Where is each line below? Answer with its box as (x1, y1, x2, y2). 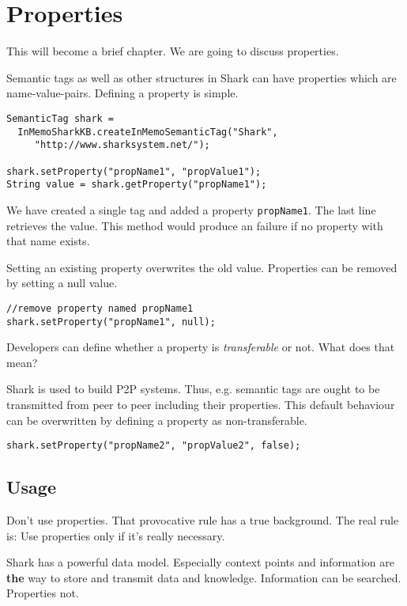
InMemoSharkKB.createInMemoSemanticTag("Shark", (17, 126, 278, 138)
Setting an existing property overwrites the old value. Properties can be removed (6, 259, 398, 275)
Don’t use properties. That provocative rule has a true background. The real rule (6, 512, 399, 528)
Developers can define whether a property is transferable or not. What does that (6, 339, 395, 355)
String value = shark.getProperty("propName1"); (6, 179, 267, 191)
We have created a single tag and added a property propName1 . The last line (6, 201, 376, 218)
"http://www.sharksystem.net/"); (34, 139, 210, 151)
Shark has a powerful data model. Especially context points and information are (6, 554, 395, 570)
